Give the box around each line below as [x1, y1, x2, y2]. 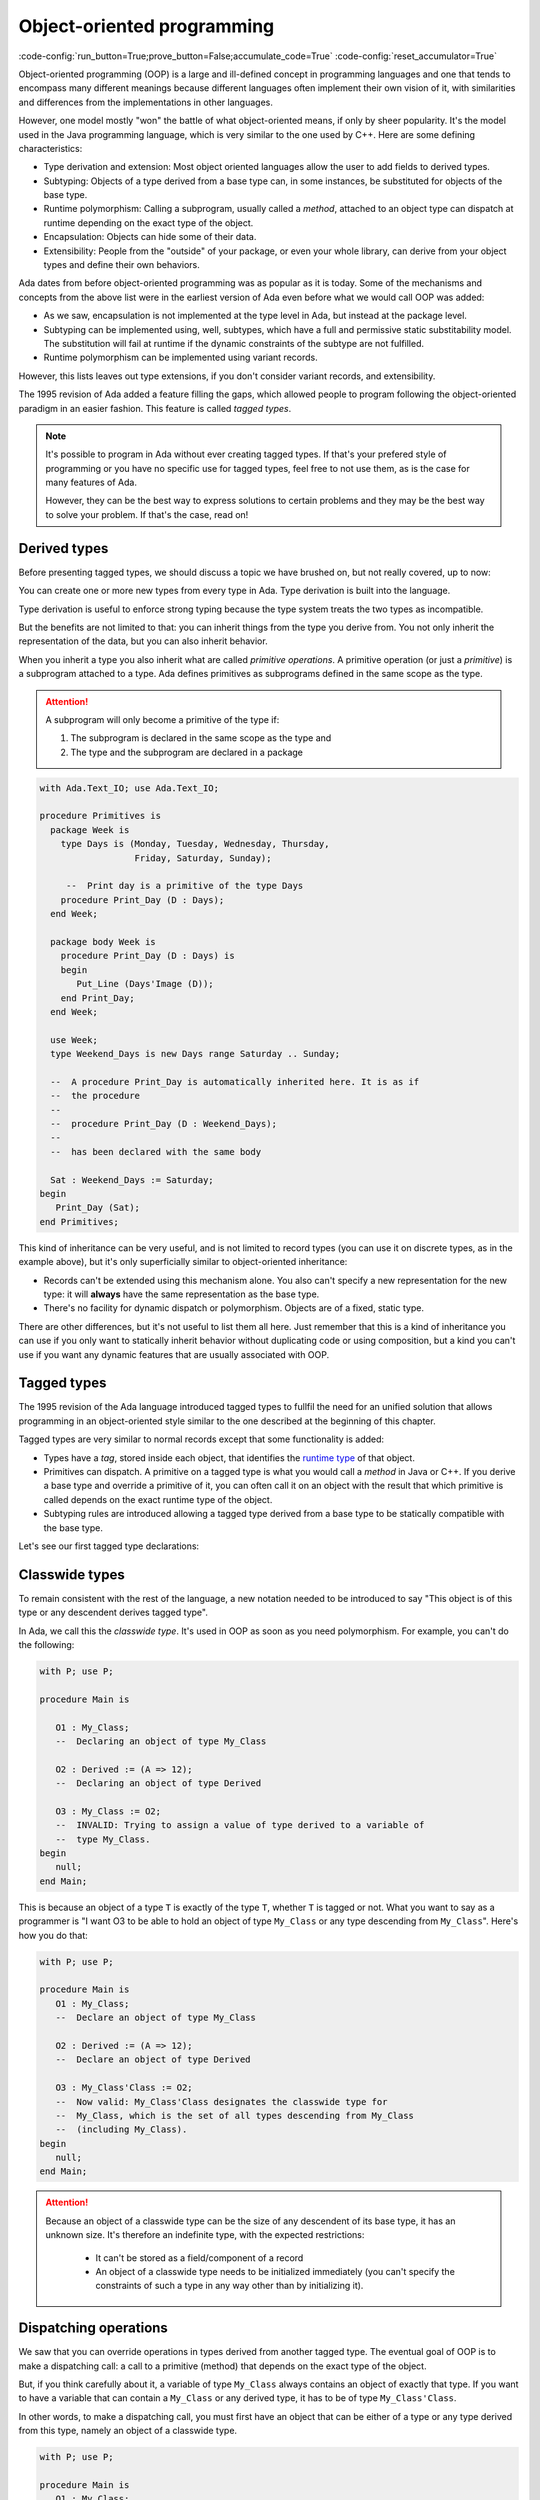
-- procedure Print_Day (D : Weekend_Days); [50, 1118, 277, 1130]
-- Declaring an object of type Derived [55, 1778, 262, 1789]
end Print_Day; [60, 992, 135, 1004]
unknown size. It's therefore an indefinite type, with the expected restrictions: [45, 2229, 365, 2241]
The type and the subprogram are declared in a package [70, 746, 304, 758]
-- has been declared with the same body [50, 1146, 262, 1157]
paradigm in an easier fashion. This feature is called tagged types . [18, 402, 292, 414]
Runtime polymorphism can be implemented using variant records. [43, 351, 319, 364]
